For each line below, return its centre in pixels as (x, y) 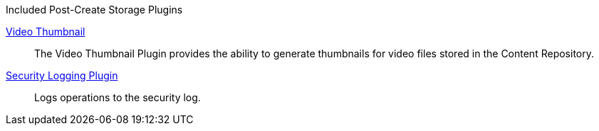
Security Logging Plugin (62, 75)
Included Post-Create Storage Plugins (94, 10)
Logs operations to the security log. (118, 97)
